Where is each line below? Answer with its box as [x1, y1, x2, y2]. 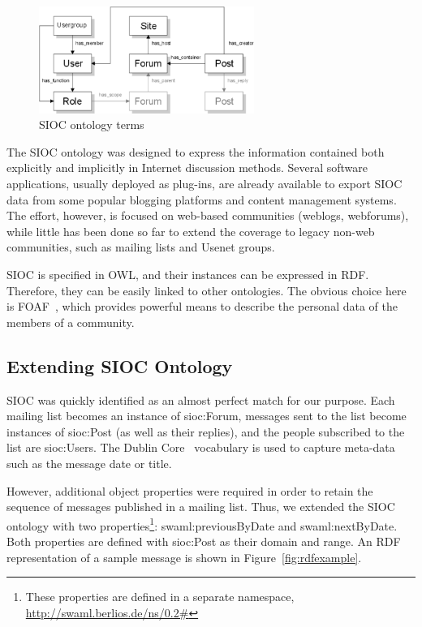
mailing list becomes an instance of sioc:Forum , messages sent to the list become [6, 407, 407, 424]
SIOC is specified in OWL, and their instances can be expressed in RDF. [6, 265, 369, 282]
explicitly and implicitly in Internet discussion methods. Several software [6, 159, 368, 176]
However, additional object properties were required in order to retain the [6, 482, 373, 499]
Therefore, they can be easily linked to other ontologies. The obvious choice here [6, 281, 407, 298]
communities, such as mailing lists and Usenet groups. [6, 238, 275, 256]
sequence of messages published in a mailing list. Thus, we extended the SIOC [6, 498, 395, 515]
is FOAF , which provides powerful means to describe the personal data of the [6, 298, 398, 315]
